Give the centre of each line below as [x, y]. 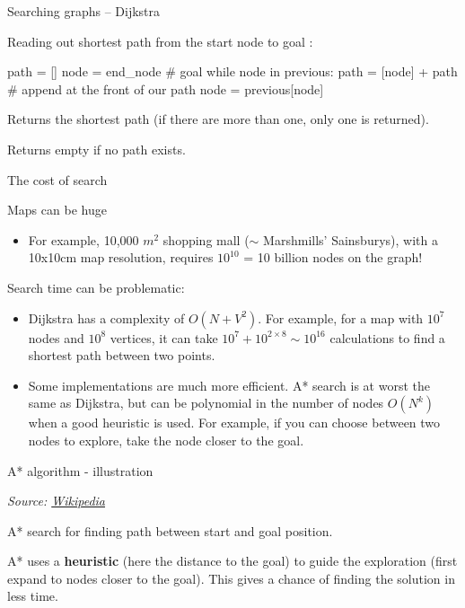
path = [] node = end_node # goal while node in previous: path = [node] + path [232, 71]
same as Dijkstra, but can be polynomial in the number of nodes [206, 403]
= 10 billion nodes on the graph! [333, 257]
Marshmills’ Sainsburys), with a [351, 239]
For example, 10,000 [83, 239]
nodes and [56, 337]
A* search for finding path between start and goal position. [170, 530]
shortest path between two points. [122, 355]
